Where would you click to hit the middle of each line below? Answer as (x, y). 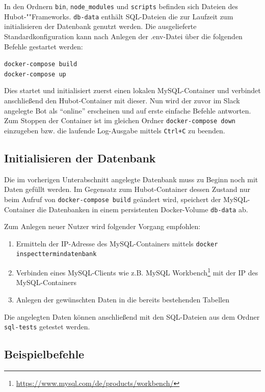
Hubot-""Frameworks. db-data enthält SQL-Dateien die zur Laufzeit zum (119, 16)
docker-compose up (35, 74)
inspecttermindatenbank (56, 254)
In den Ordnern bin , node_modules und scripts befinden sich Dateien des (121, 6)
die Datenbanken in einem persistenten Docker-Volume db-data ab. (142, 209)
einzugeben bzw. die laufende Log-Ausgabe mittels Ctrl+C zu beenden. (115, 130)
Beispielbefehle (44, 354)
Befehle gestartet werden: (44, 46)
